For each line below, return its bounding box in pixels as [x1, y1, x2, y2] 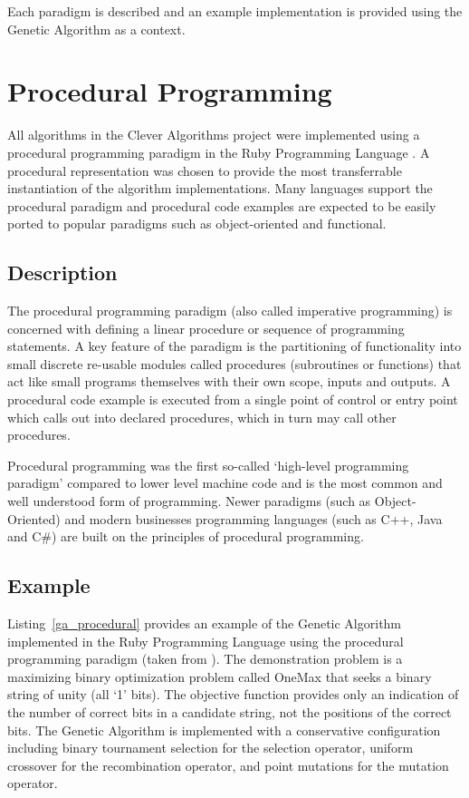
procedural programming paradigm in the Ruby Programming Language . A [7, 142, 430, 161]
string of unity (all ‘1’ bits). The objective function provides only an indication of [7, 685, 459, 704]
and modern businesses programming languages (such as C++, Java [64, 509, 443, 528]
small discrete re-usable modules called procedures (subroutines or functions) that [7, 354, 462, 373]
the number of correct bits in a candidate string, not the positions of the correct [7, 702, 452, 721]
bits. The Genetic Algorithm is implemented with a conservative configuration [7, 720, 441, 739]
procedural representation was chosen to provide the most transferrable [7, 161, 402, 180]
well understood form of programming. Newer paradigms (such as [7, 491, 371, 511]
